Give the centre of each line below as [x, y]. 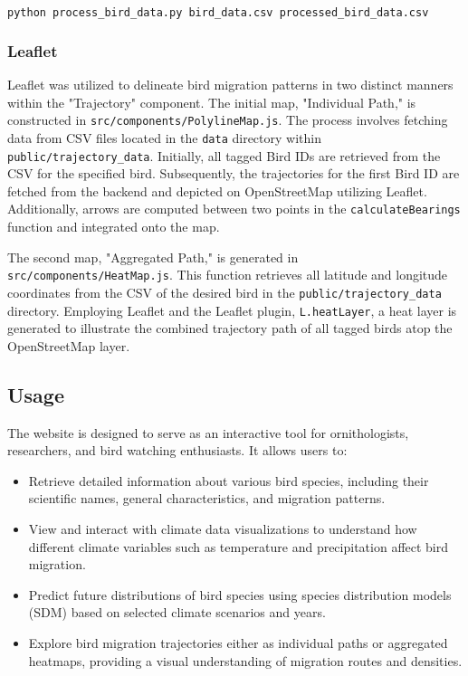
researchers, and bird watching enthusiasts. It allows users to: [177, 450]
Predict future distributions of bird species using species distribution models [240, 594]
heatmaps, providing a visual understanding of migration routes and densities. [245, 660]
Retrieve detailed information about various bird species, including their [229, 480]
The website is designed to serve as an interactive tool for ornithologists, [208, 432]
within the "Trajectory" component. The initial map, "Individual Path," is [212, 102]
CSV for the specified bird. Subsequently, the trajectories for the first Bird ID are [234, 173]
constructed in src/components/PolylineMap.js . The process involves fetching [228, 120]
